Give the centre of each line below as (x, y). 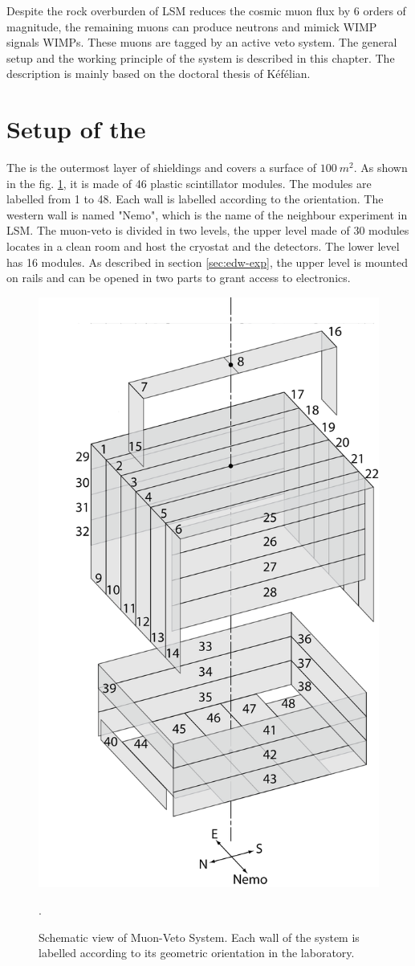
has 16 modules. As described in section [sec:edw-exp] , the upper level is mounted (207, 262)
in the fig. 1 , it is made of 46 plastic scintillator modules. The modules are (189, 183)
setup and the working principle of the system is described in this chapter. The (201, 57)
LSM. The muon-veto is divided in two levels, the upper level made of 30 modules (208, 230)
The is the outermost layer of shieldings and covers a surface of (161, 168)
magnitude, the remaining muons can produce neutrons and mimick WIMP (192, 26)
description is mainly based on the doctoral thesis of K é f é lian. (159, 74)
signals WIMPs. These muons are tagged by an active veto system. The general (202, 42)
